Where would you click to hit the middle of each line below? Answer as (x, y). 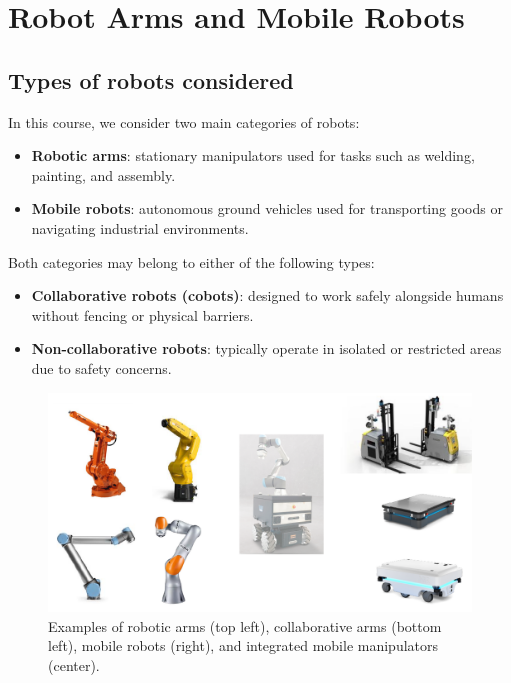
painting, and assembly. (103, 174)
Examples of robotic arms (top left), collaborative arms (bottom (245, 625)
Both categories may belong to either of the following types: (191, 261)
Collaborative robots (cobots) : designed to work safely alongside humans (267, 295)
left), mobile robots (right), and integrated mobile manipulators (243, 645)
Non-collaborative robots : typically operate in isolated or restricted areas (266, 348)
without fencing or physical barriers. (142, 314)
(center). (74, 664)
